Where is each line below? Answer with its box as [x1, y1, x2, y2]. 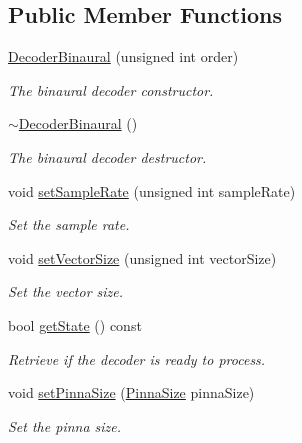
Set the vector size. [8, 281, 124, 302]
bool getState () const [8, 314, 142, 335]
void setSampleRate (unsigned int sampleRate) [8, 180, 296, 201]
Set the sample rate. [8, 214, 130, 235]
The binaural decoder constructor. [8, 79, 214, 100]
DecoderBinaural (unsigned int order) [8, 46, 239, 67]
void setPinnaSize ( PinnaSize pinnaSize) [8, 382, 255, 403]
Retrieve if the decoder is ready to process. [8, 348, 266, 369]
